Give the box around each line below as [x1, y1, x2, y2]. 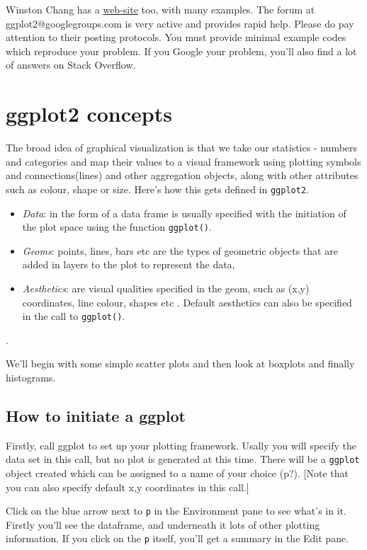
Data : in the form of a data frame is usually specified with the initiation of [22, 205, 346, 220]
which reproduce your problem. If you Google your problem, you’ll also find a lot [6, 43, 357, 58]
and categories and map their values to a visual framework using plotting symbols [6, 154, 361, 168]
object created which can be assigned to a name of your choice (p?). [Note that [6, 466, 349, 481]
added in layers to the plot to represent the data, [22, 257, 235, 272]
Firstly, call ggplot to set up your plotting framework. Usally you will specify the [6, 437, 356, 452]
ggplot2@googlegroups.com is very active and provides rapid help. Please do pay [6, 16, 354, 30]
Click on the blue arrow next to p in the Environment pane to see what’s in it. [6, 503, 346, 518]
